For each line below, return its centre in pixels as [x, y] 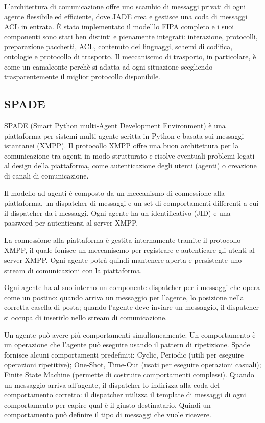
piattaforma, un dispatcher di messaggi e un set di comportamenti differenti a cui [131, 203]
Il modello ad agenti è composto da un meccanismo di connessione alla [114, 193]
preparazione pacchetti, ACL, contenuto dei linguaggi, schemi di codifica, [118, 46]
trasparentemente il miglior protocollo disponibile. [82, 76]
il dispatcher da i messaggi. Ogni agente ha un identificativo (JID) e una [117, 213]
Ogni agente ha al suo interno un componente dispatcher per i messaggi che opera [132, 287]
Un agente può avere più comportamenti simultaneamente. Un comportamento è [130, 334]
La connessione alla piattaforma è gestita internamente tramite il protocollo [123, 240]
